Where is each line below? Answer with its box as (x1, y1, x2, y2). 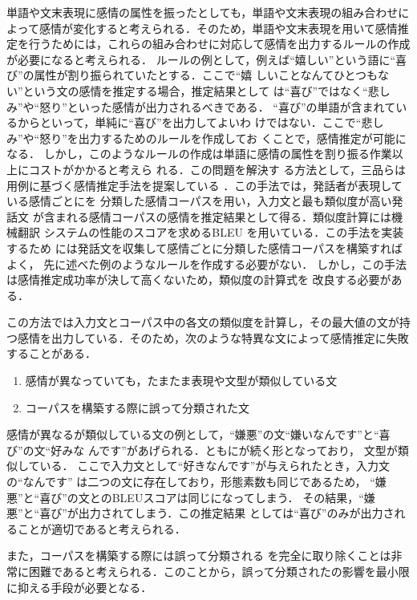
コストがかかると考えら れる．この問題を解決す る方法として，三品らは (28, 160, 406, 177)
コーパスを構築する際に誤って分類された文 (25, 399, 249, 416)
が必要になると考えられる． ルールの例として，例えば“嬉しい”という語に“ (6, 51, 396, 67)
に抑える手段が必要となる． (6, 578, 152, 595)
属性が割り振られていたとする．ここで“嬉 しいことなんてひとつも (34, 67, 378, 83)
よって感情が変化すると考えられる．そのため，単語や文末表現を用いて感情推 (6, 19, 409, 36)
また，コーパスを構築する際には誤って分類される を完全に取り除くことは (6, 547, 391, 564)
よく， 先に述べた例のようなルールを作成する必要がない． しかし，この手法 (6, 255, 407, 272)
